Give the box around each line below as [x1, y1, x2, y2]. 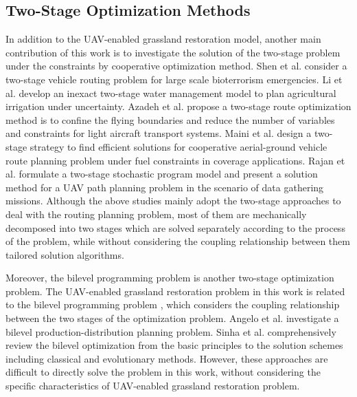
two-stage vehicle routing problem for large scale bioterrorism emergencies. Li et [5, 72, 343, 86]
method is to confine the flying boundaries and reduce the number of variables [5, 112, 335, 127]
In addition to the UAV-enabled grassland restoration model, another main [5, 32, 321, 46]
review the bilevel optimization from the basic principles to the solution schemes [5, 338, 343, 352]
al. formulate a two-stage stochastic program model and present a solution [5, 167, 318, 181]
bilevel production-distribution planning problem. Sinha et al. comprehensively [5, 324, 336, 339]
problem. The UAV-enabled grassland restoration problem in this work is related [5, 283, 345, 298]
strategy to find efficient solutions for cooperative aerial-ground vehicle [30, 139, 327, 153]
